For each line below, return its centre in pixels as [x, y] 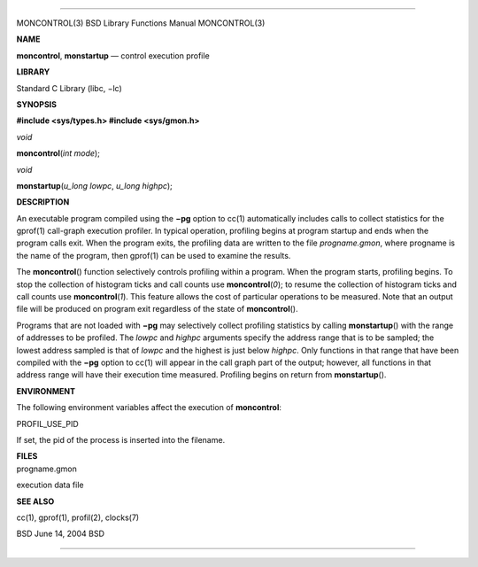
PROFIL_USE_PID [47, 423]
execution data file [50, 485]
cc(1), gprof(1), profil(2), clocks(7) [78, 517]
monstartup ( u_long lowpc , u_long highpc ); [94, 185]
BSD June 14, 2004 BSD [61, 534]
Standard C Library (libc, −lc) [69, 88]
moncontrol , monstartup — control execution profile [113, 55]
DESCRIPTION [43, 202]
